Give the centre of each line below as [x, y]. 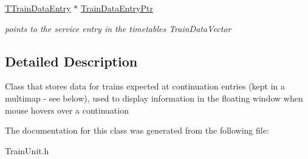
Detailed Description [71, 61]
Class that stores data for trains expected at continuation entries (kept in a [145, 86]
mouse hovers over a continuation [67, 110]
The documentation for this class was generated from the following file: [137, 130]
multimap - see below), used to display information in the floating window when [154, 98]
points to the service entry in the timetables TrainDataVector [118, 28]
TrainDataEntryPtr [117, 8]
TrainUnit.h [27, 150]
